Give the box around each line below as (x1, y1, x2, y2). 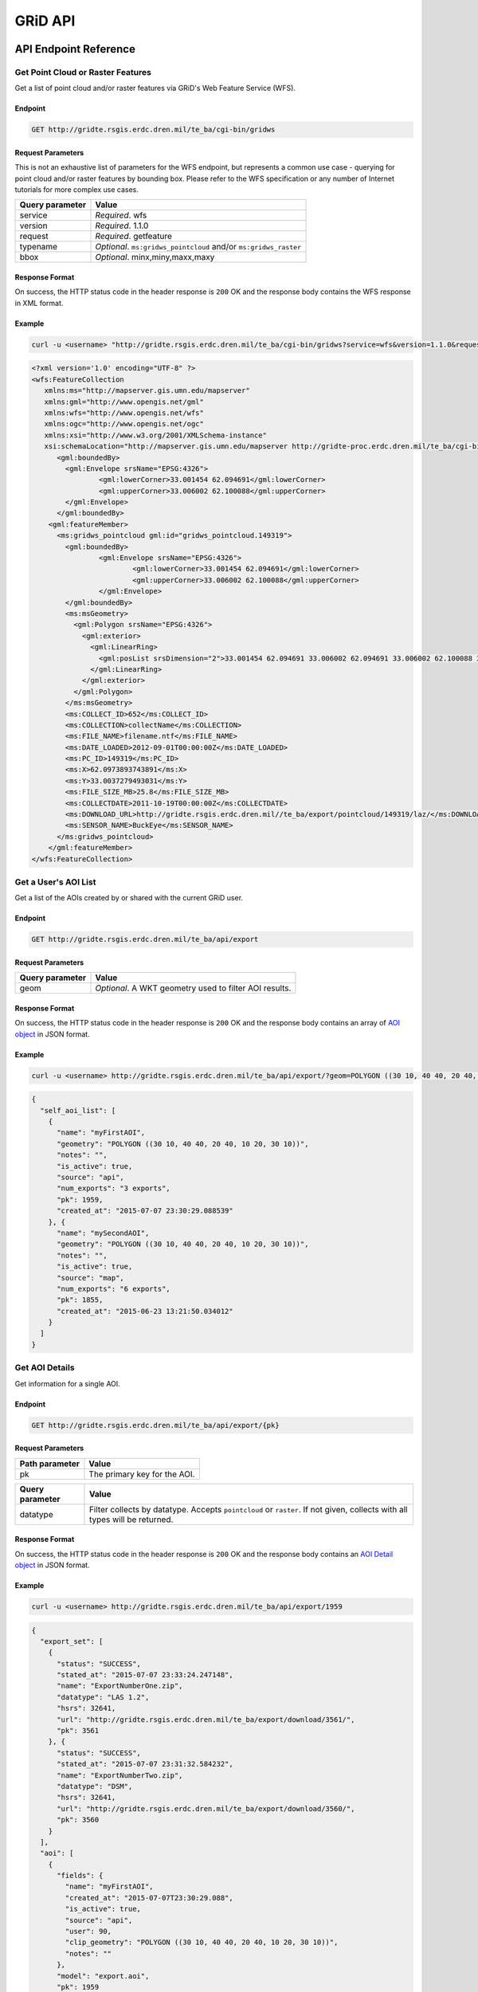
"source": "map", (57, 1273, 125, 1282)
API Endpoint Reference (14, 42, 135, 56)
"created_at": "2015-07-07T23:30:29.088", (65, 1893, 234, 1902)
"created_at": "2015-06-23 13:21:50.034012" (57, 1307, 234, 1316)
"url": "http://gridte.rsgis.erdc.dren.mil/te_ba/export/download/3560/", (57, 1804, 355, 1813)
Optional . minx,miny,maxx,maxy (95, 252, 215, 263)
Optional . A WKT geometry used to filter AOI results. (95, 982, 292, 994)
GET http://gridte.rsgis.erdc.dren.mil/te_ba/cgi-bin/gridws (31, 125, 276, 135)
